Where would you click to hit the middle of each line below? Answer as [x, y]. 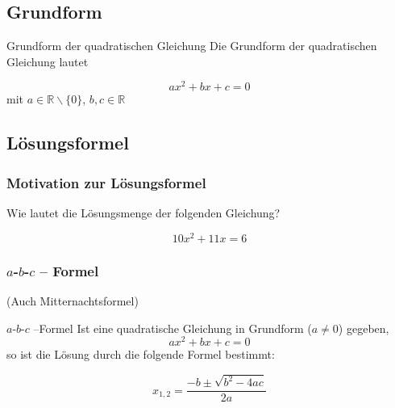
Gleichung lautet [48, 61]
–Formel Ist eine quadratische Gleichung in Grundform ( [173, 328]
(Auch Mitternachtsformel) [73, 300]
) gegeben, [364, 328]
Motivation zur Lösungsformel [106, 182]
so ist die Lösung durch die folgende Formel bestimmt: [141, 354]
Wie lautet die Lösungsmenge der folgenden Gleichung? [143, 213]
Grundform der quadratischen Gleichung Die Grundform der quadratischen [192, 46]
